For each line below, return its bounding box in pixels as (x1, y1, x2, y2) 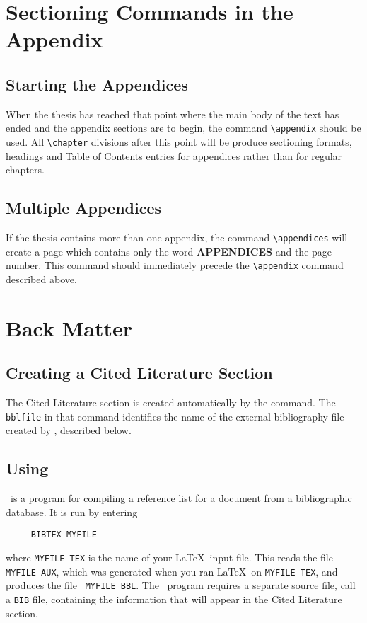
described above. (6, 271, 77, 286)
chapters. (6, 162, 45, 177)
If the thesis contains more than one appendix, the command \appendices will (6, 230, 348, 245)
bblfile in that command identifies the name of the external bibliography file (6, 408, 344, 423)
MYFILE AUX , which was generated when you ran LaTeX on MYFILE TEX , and (6, 564, 338, 578)
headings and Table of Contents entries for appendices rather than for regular (6, 148, 342, 163)
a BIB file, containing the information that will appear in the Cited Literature (6, 592, 342, 606)
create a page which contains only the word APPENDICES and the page (6, 244, 332, 258)
